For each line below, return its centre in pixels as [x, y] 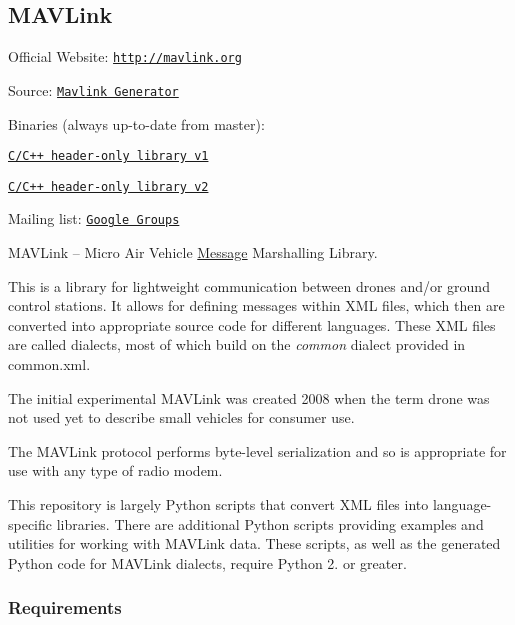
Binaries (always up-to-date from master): [136, 123]
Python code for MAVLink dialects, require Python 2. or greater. [207, 562]
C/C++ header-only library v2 [108, 186]
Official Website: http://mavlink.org [125, 56]
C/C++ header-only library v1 [108, 156]
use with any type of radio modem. [115, 470]
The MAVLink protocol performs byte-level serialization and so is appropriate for [257, 450]
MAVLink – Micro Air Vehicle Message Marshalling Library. [193, 252]
